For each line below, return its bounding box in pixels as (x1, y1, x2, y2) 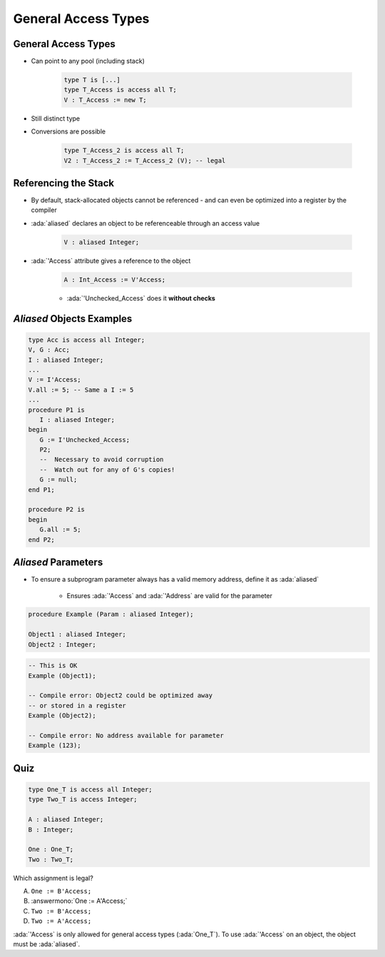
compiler (31, 206, 57, 214)
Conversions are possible (31, 127, 106, 136)
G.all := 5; (39, 525, 81, 534)
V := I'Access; (28, 375, 81, 384)
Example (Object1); (28, 672, 96, 679)
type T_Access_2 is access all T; (63, 146, 185, 155)
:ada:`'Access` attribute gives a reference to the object (31, 256, 191, 265)
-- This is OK (28, 662, 78, 670)
